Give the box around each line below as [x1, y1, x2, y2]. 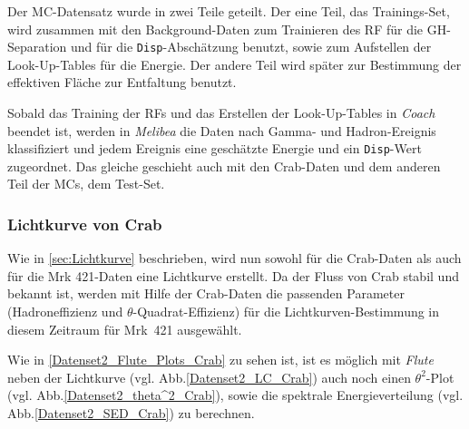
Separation [7, 37, 67, 56]
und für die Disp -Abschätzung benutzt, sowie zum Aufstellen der [71, 37, 432, 56]
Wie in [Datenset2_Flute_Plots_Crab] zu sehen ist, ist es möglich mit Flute [7, 350, 434, 369]
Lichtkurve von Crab [7, 212, 162, 235]
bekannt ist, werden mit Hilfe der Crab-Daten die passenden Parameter [7, 284, 405, 303]
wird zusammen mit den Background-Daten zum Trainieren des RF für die [7, 19, 424, 38]
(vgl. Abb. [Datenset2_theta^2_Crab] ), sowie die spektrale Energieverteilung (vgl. [7, 385, 464, 405]
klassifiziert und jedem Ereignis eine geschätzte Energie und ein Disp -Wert [7, 139, 422, 158]
